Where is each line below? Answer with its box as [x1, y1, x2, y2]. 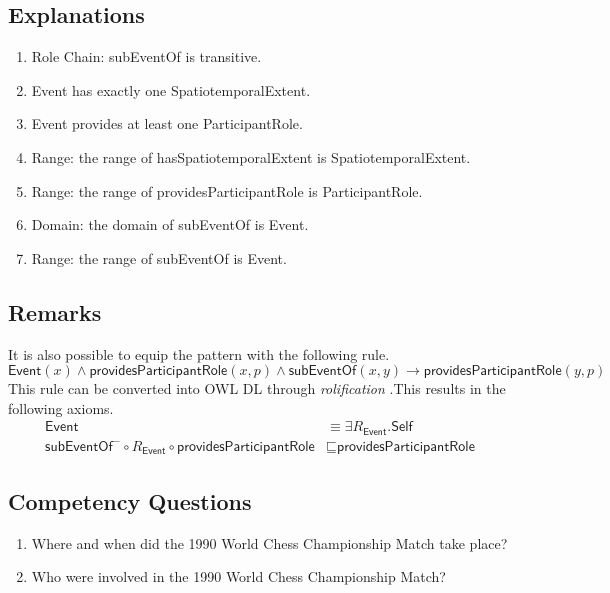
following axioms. [8, 397, 114, 418]
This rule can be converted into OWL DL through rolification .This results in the [8, 378, 506, 399]
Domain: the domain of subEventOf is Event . [31, 214, 309, 235]
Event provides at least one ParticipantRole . [31, 113, 303, 134]
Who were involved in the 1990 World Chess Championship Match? [31, 566, 446, 587]
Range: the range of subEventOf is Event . [31, 247, 287, 268]
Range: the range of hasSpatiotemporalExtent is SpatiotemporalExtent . [31, 146, 471, 167]
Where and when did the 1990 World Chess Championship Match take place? [31, 532, 508, 553]
